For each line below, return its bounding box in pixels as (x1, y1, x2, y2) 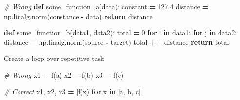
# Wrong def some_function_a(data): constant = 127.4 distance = (4, 1, 209, 11)
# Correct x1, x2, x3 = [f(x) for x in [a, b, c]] (4, 86, 142, 96)
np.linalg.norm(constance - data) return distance (4, 11, 153, 21)
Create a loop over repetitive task (4, 53, 104, 63)
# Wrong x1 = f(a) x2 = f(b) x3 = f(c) (4, 69, 124, 80)
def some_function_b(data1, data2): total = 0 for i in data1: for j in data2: (4, 27, 237, 38)
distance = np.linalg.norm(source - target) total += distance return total (4, 37, 229, 47)
